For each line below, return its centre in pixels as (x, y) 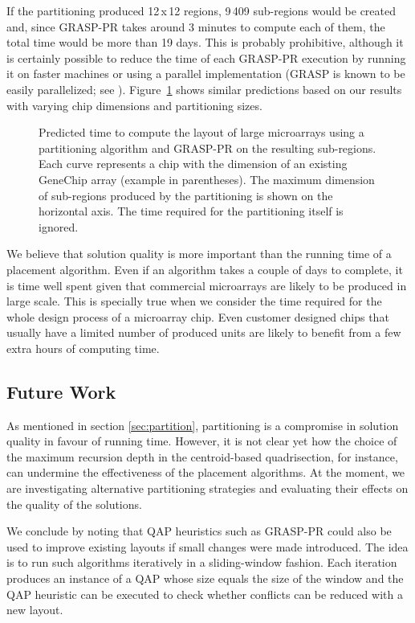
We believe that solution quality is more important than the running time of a (199, 254)
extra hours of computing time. (83, 348)
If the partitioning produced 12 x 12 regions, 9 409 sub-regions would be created (201, 10)
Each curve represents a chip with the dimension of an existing (193, 164)
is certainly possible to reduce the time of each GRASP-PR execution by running (206, 57)
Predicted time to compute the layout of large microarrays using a (201, 132)
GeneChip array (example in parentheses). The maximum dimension (207, 179)
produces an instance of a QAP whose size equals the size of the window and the (205, 578)
